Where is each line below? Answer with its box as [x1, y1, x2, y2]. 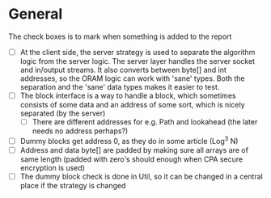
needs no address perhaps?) [32, 126, 129, 136]
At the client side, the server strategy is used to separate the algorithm [19, 47, 256, 57]
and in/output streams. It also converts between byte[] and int [19, 65, 227, 74]
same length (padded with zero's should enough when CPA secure [19, 154, 243, 164]
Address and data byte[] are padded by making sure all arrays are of [19, 145, 249, 154]
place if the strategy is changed [19, 180, 126, 190]
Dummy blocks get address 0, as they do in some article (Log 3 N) [19, 135, 239, 145]
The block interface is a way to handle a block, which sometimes [19, 91, 236, 100]
